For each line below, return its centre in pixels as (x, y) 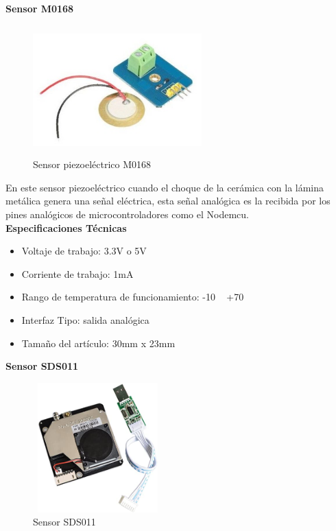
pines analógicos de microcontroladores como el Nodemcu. (127, 214)
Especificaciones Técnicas (66, 227)
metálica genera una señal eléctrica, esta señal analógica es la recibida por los (168, 201)
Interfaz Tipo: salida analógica (85, 319)
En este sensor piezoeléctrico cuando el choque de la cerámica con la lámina (165, 187)
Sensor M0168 (40, 8)
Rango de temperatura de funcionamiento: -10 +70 (133, 297)
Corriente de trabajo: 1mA (77, 273)
